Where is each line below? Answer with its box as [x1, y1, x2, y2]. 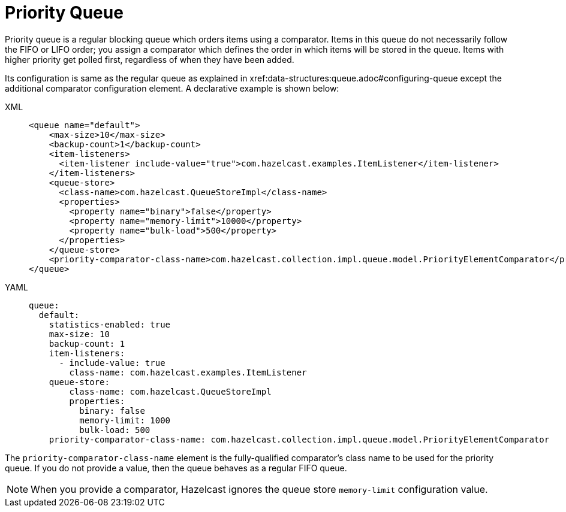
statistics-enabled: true [49, 319, 171, 329]
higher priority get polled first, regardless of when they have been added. [5, 54, 294, 65]
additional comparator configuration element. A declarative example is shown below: [5, 83, 339, 93]
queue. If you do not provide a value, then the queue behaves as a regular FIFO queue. [5, 462, 347, 473]
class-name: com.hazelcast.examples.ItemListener [69, 367, 307, 377]
